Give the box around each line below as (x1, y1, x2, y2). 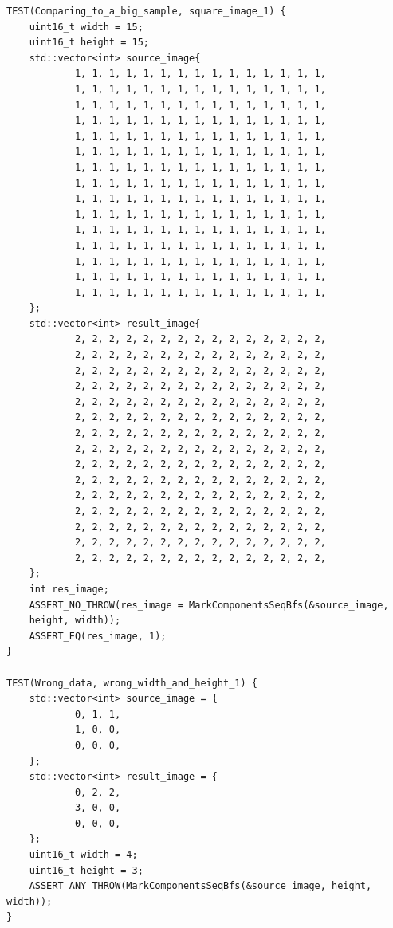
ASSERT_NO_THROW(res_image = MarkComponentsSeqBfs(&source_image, (29, 599, 389, 611)
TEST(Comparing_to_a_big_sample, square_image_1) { (6, 6, 286, 17)
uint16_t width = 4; (29, 849, 138, 861)
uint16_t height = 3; (29, 864, 143, 876)
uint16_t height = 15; (29, 37, 149, 49)
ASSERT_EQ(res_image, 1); (29, 630, 167, 642)
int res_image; (29, 583, 109, 595)
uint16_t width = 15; (29, 21, 143, 33)
